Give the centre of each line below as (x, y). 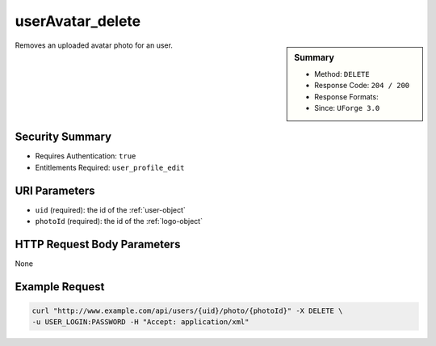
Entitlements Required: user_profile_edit (110, 167)
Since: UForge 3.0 (347, 108)
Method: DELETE (342, 74)
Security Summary (63, 137)
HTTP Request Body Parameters (98, 244)
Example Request (60, 287)
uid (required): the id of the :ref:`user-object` (110, 209)
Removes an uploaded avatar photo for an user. (94, 45)
